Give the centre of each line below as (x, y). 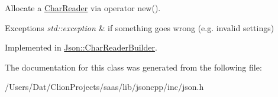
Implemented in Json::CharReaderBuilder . (81, 47)
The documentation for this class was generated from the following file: (133, 67)
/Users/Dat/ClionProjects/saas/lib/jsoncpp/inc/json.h (104, 87)
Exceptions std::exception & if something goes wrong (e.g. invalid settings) (140, 27)
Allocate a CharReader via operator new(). (83, 8)
